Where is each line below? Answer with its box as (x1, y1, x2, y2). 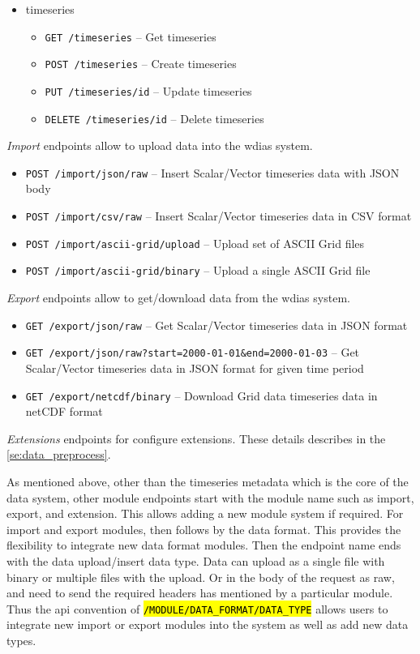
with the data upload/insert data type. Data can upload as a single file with (6, 552, 385, 569)
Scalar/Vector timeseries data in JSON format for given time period (25, 359, 364, 376)
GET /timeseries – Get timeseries (45, 28, 216, 45)
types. (6, 631, 36, 648)
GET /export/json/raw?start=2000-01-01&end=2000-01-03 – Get (25, 344, 360, 361)
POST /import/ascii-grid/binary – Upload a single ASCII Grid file (25, 262, 371, 279)
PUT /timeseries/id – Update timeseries (45, 82, 252, 99)
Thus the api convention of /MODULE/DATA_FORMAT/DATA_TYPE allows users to (6, 600, 388, 617)
